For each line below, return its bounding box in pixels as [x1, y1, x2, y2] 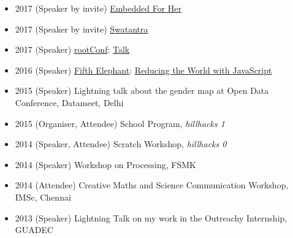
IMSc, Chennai [15, 190, 71, 203]
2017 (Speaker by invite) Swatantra [15, 22, 148, 35]
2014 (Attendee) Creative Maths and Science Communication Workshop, [15, 178, 289, 191]
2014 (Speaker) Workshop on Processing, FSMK [15, 158, 196, 171]
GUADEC [15, 223, 54, 236]
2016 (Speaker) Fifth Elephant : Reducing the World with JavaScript [15, 63, 272, 76]
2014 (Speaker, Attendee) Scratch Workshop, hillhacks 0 [15, 137, 227, 150]
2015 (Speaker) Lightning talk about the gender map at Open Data [15, 84, 269, 97]
